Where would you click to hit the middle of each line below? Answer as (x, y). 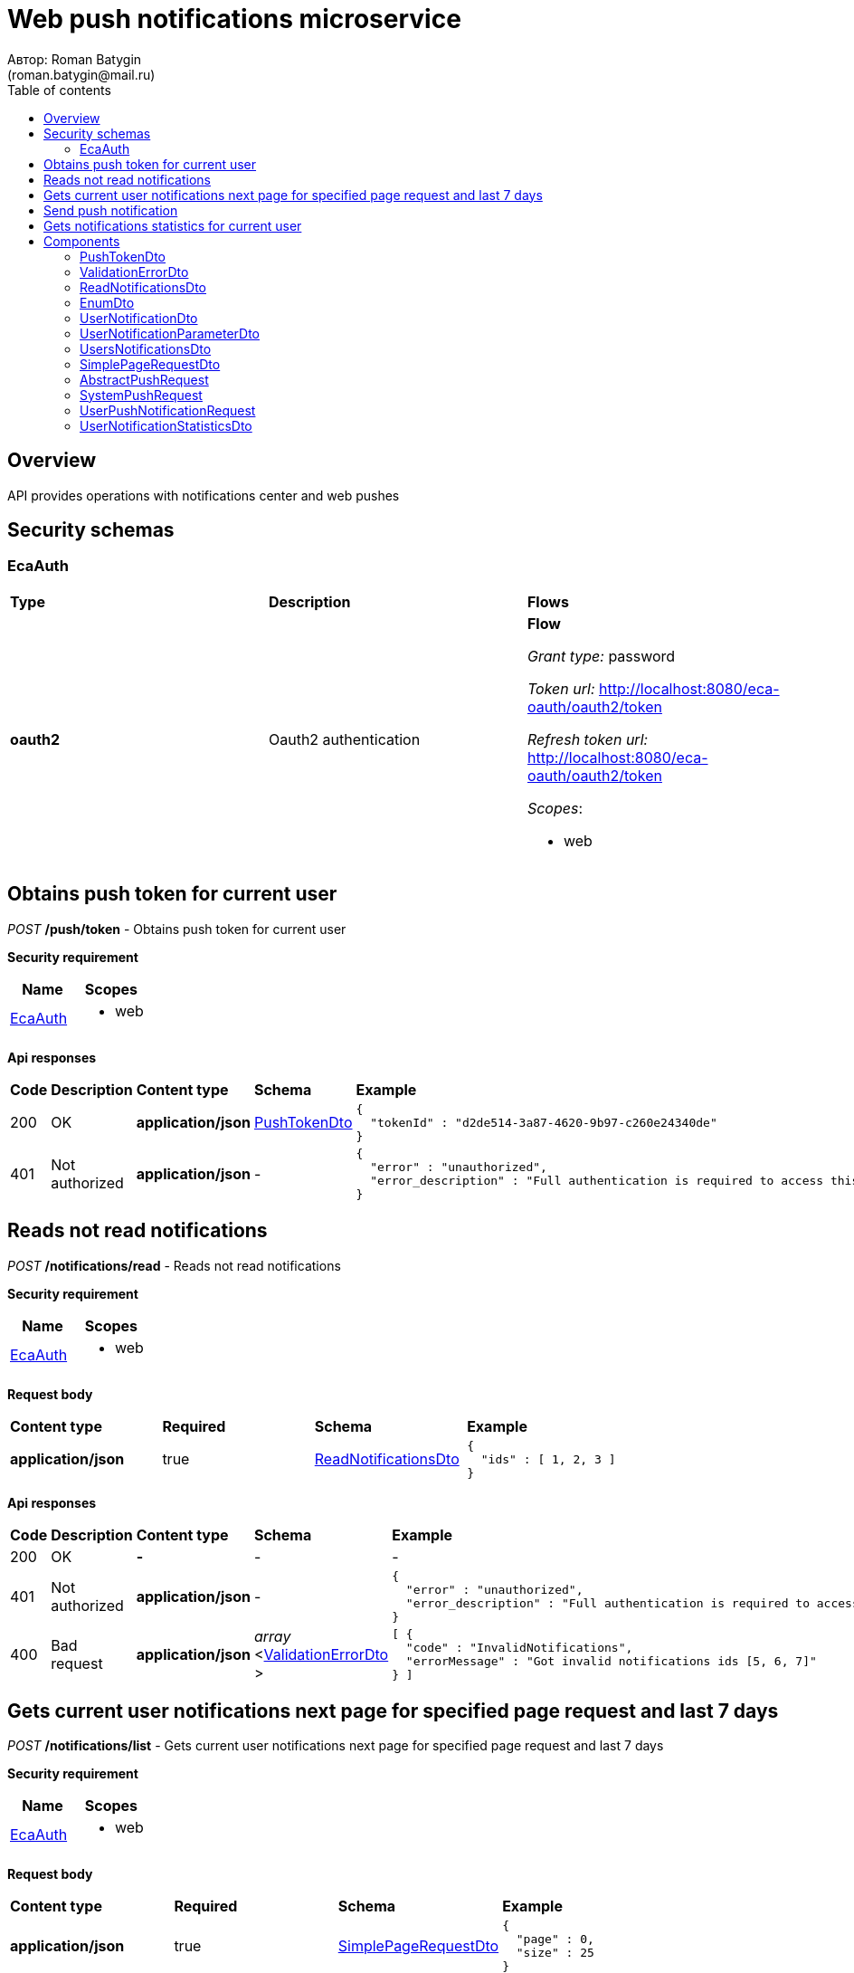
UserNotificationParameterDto (170, 333)
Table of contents (59, 90)
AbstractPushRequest (144, 379)
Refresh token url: (588, 739)
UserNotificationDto (139, 318)
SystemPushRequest (141, 395)
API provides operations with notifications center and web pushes (204, 495)
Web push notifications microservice (234, 19)
